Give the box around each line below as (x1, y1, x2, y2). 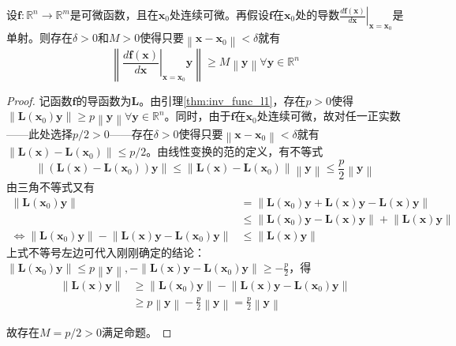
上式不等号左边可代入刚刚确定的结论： (6, 243, 205, 260)
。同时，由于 (164, 107, 231, 124)
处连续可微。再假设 (170, 6, 270, 22)
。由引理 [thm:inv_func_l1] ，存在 (139, 92, 306, 108)
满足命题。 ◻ (101, 324, 172, 340)
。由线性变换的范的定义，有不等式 (146, 143, 323, 160)
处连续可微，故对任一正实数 (256, 107, 401, 124)
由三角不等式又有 (6, 178, 95, 194)
